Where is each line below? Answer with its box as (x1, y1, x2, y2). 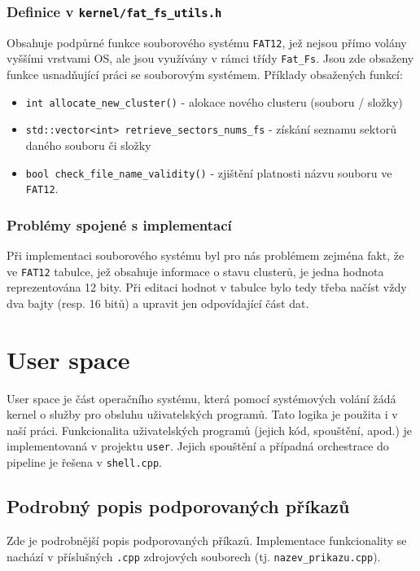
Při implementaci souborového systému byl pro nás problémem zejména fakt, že (7, 247, 405, 264)
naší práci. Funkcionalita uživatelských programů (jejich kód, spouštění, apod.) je (7, 421, 413, 438)
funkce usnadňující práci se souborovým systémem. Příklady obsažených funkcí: (7, 66, 403, 83)
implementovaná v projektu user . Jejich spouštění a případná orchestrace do (7, 437, 389, 455)
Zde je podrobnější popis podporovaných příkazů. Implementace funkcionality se (7, 531, 407, 548)
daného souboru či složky (25, 137, 151, 153)
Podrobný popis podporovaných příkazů (7, 494, 350, 519)
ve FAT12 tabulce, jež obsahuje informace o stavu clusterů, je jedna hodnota (7, 262, 384, 279)
